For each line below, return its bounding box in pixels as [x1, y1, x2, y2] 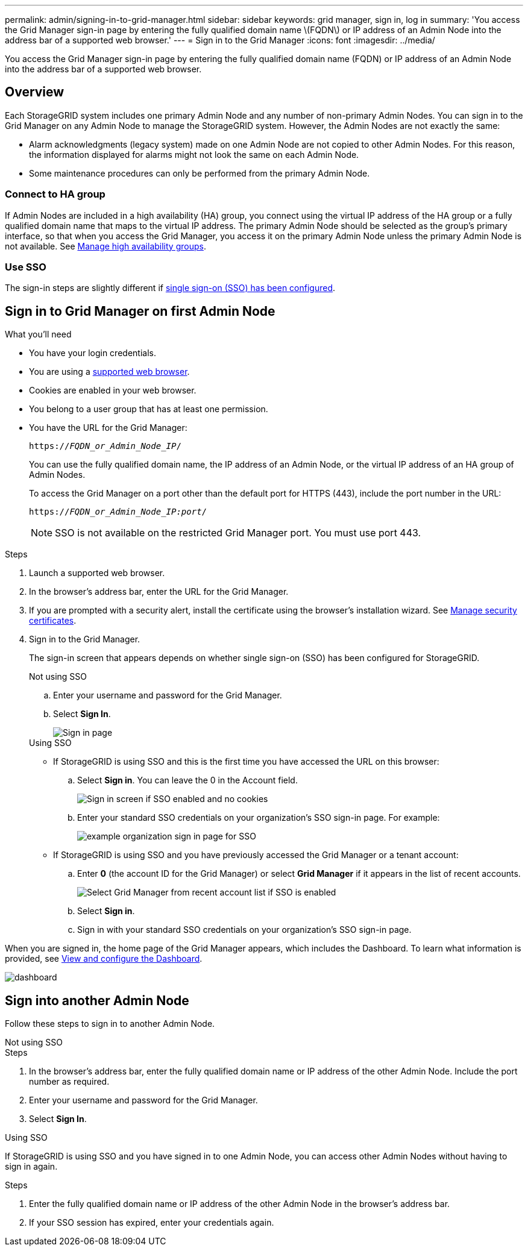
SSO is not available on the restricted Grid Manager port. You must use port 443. [55, 527, 421, 539]
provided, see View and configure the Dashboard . [5, 953, 203, 964]
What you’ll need [5, 329, 72, 340]
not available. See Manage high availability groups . [5, 240, 206, 251]
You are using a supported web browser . [29, 366, 190, 377]
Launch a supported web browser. [29, 568, 165, 578]
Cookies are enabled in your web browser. [29, 385, 196, 396]
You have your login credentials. [29, 348, 156, 359]
